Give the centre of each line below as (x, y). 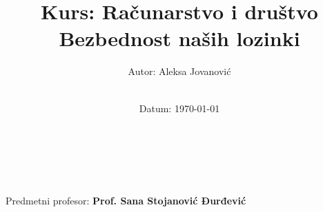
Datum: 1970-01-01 (179, 108)
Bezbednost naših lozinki (179, 38)
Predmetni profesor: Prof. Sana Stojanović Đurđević (126, 200)
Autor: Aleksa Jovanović (179, 71)
